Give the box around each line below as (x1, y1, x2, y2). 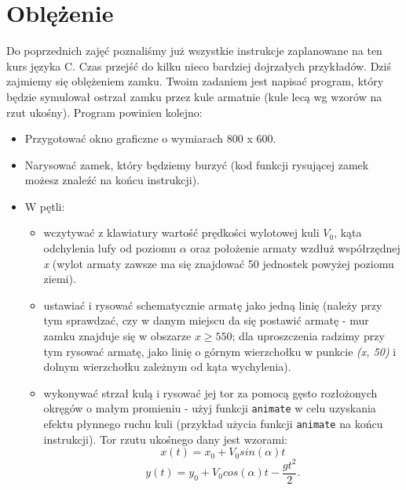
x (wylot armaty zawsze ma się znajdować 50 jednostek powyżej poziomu (43, 255, 394, 271)
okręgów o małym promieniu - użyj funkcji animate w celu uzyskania (43, 400, 376, 416)
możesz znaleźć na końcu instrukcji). (24, 172, 200, 188)
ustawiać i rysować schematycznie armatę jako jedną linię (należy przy (43, 296, 382, 313)
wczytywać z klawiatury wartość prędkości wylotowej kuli (43, 224, 320, 241)
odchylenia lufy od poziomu (43, 240, 177, 256)
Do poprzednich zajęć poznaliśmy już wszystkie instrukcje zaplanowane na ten (6, 42, 382, 59)
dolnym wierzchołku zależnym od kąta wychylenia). (43, 358, 291, 375)
